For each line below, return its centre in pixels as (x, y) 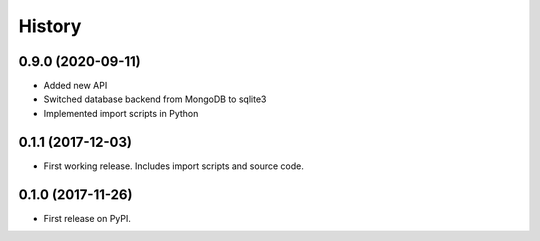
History (50, 26)
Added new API (75, 86)
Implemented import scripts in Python (121, 113)
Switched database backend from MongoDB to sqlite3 (155, 99)
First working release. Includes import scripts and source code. (173, 166)
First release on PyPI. (87, 218)
